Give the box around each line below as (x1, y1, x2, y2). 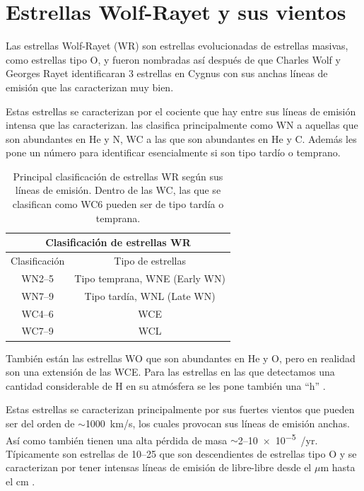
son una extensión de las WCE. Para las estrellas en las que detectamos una (6, 364, 335, 379)
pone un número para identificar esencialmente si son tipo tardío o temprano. (6, 145, 341, 160)
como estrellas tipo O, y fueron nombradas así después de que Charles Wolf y (6, 52, 341, 67)
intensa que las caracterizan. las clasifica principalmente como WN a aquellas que (6, 117, 358, 132)
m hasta (320, 460, 356, 475)
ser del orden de (6, 415, 75, 430)
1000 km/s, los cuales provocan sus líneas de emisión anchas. (85, 415, 350, 430)
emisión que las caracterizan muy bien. (6, 79, 174, 94)
